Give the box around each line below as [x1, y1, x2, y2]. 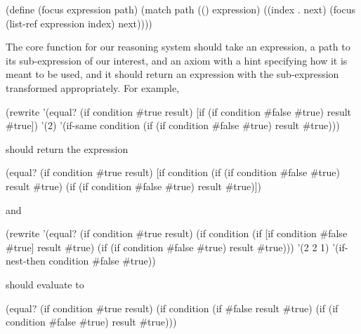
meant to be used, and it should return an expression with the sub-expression [6, 67, 339, 81]
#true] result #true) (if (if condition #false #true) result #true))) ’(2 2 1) [6, 239, 329, 254]
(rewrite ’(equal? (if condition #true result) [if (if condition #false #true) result [6, 104, 352, 119]
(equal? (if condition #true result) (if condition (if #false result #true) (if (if [6, 300, 339, 315]
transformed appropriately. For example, [6, 80, 180, 95]
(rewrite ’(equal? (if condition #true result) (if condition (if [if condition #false [6, 226, 348, 241]
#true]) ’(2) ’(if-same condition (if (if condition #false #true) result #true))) [6, 118, 340, 133]
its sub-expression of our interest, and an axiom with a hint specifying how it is [6, 53, 348, 67]
